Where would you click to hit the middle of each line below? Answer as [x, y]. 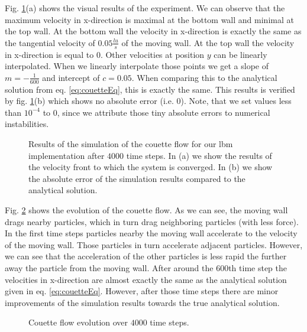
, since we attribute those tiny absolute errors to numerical [164, 112]
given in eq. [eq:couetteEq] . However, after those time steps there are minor [142, 291]
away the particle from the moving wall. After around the [109, 267]
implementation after [67, 155]
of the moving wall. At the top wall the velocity [208, 42]
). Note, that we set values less [236, 101]
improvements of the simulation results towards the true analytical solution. [142, 302]
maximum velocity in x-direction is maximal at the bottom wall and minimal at [149, 19]
